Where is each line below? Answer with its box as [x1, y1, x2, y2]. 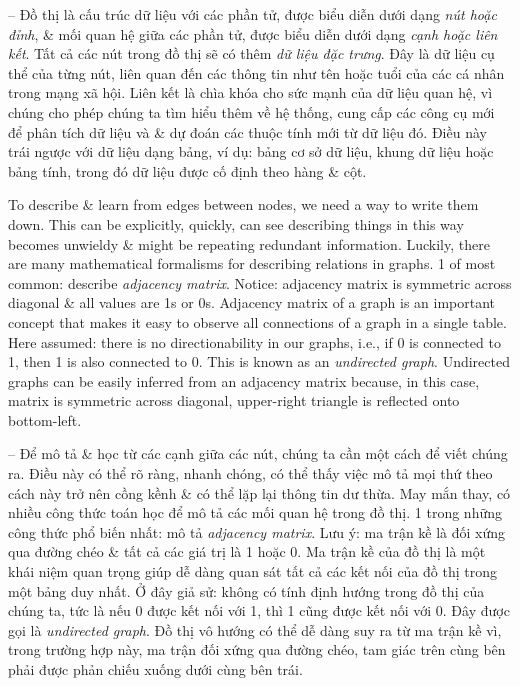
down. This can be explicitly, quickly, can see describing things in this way [8, 213, 464, 234]
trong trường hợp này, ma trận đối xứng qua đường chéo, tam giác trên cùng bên [8, 639, 506, 660]
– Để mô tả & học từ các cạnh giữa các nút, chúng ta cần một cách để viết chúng [8, 443, 508, 464]
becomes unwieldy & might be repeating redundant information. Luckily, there [8, 233, 490, 254]
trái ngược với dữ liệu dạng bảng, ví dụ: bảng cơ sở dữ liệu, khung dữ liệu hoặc [8, 141, 494, 162]
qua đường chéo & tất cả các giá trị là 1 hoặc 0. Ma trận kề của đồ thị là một [8, 541, 486, 562]
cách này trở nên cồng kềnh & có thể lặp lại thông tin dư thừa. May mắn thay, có [8, 482, 511, 503]
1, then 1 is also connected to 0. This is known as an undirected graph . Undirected [8, 351, 510, 372]
